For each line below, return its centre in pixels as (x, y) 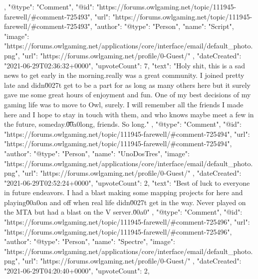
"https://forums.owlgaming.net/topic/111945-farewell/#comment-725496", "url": (127, 222)
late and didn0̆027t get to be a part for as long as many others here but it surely (128, 85)
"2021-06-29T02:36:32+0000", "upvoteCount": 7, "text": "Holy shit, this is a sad (125, 65)
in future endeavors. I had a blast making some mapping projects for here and (124, 192)
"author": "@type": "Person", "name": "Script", (164, 26)
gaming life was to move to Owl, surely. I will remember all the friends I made (124, 104)
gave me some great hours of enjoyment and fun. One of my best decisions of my (128, 95)
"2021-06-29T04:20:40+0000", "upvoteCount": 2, (77, 271)
